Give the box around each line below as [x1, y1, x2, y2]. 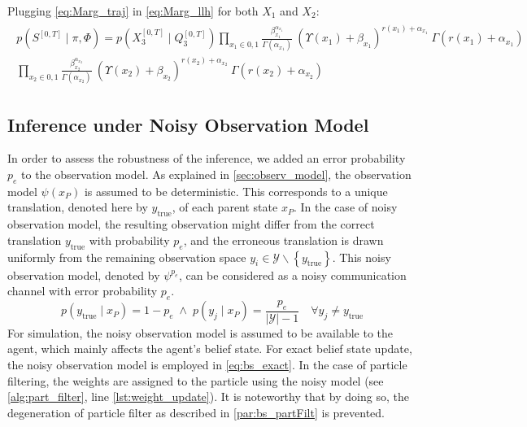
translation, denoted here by [7, 198, 148, 216]
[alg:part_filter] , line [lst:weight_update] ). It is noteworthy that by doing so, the [7, 388, 409, 405]
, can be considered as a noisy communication [178, 266, 407, 283]
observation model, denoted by [7, 266, 160, 283]
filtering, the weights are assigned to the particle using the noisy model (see [7, 372, 384, 389]
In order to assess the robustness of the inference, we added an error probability [7, 150, 406, 167]
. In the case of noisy [293, 198, 398, 216]
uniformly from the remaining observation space [7, 248, 246, 265]
